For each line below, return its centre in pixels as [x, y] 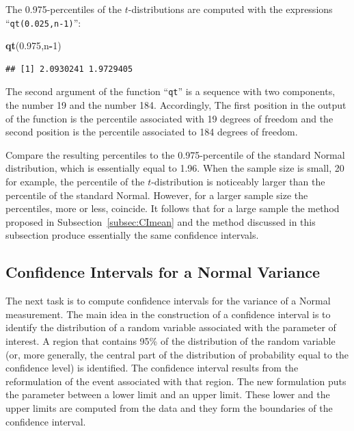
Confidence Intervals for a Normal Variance [163, 272]
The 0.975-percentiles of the [64, 9]
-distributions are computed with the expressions [230, 9]
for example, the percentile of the [75, 182]
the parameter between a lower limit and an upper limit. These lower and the [168, 394]
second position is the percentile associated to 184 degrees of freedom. [152, 132]
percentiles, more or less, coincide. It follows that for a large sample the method [173, 208]
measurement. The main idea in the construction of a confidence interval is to [168, 314]
